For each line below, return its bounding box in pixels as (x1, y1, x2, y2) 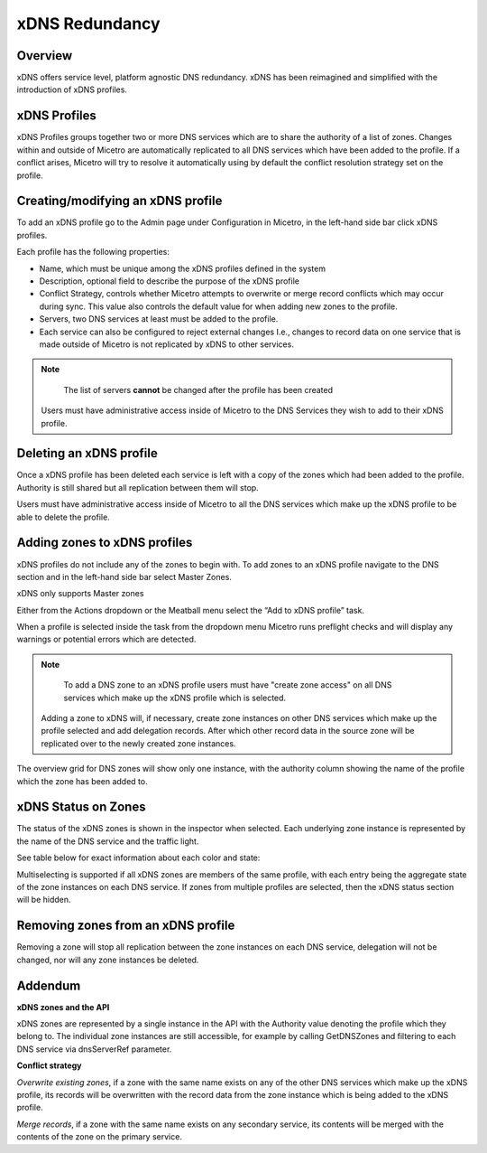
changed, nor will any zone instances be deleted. (16, 954, 199, 965)
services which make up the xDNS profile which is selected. (63, 692, 287, 703)
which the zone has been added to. (16, 775, 148, 786)
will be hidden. (16, 895, 71, 905)
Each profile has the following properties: (16, 247, 170, 258)
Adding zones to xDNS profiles (16, 535, 193, 550)
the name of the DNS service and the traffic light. (16, 836, 199, 847)
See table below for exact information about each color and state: (16, 852, 261, 863)
